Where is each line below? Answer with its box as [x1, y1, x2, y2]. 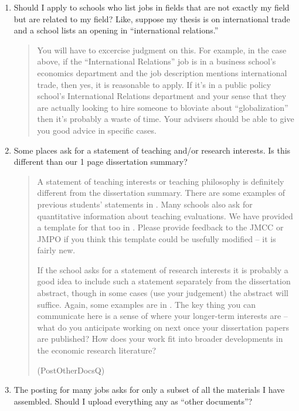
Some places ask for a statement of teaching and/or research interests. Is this [13, 144, 291, 156]
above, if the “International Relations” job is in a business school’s [37, 55, 276, 67]
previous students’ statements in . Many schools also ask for [37, 198, 253, 210]
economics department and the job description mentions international [37, 66, 287, 79]
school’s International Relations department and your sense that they [37, 90, 287, 102]
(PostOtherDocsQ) [37, 364, 105, 376]
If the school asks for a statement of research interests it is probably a [37, 263, 288, 276]
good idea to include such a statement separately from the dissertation [37, 275, 291, 287]
